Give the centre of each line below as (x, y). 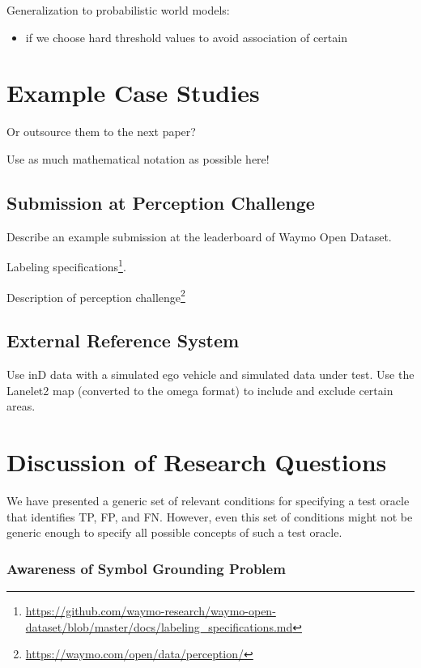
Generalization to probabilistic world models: (118, 10)
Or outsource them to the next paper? (101, 132)
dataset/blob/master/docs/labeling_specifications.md (159, 626)
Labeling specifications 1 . (66, 265)
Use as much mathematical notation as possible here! (138, 158)
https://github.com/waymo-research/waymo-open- (151, 610)
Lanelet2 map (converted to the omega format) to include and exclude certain (200, 390)
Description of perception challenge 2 (96, 296)
